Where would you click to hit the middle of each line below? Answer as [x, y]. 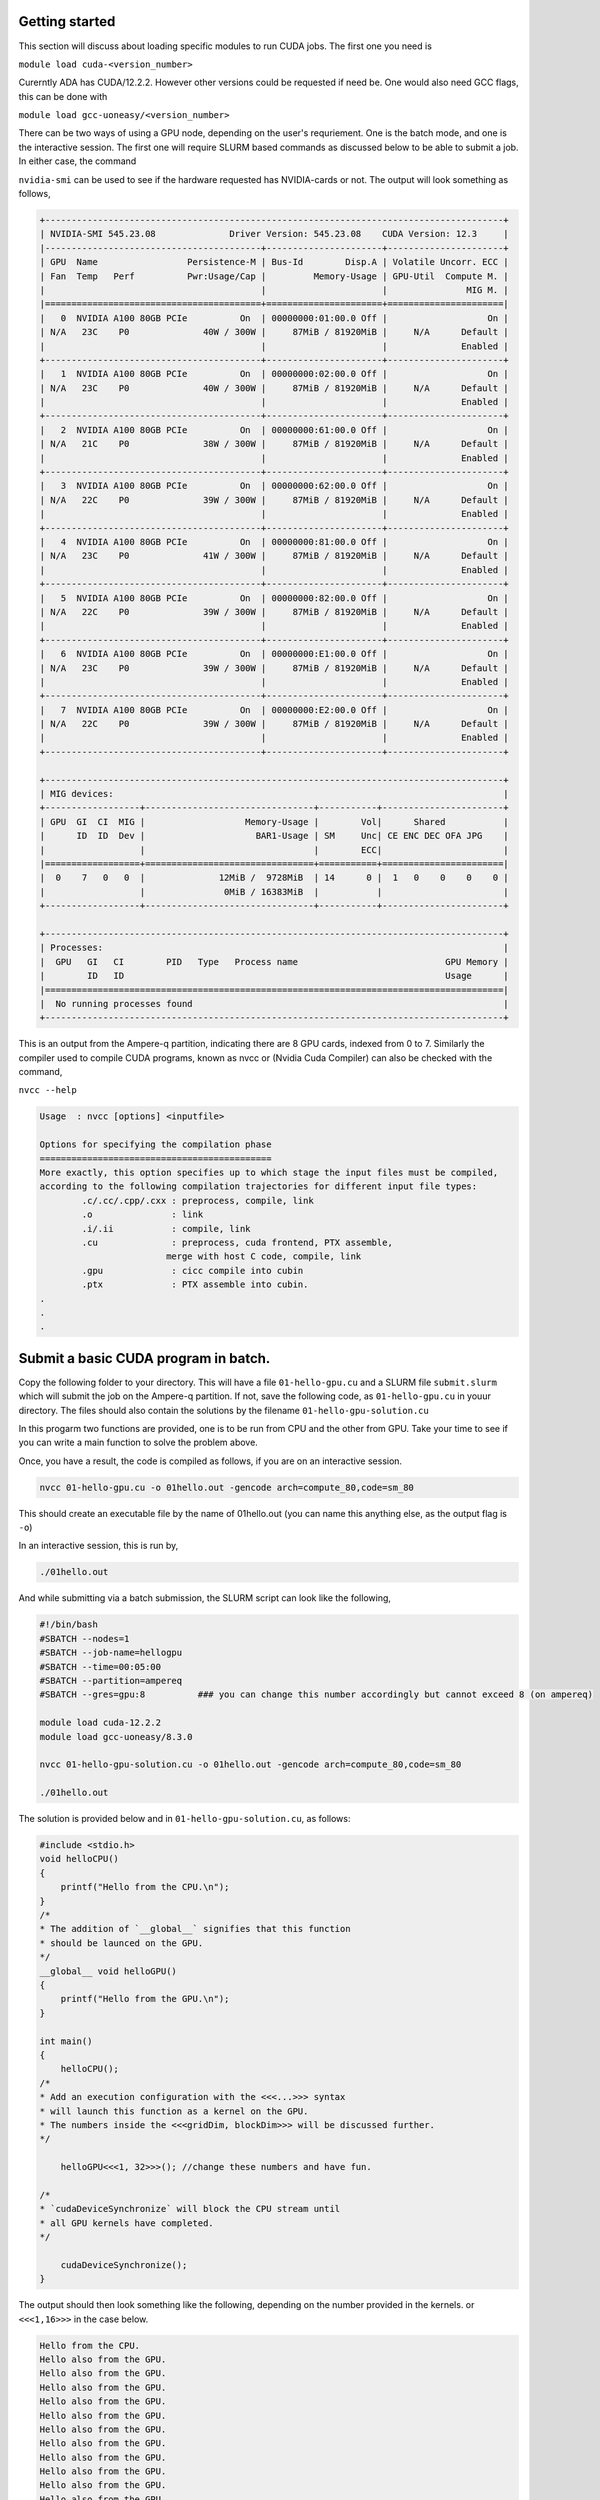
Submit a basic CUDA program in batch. [144, 1358]
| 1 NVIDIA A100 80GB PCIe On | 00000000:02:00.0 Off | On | [274, 374]
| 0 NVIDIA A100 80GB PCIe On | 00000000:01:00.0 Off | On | [274, 318]
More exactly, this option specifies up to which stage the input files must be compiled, [269, 1172]
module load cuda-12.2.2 [100, 1723]
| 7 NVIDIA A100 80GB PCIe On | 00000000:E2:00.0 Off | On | [274, 709]
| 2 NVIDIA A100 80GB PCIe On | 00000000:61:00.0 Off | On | [274, 429]
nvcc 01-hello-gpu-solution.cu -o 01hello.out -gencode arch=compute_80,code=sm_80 [250, 1764]
